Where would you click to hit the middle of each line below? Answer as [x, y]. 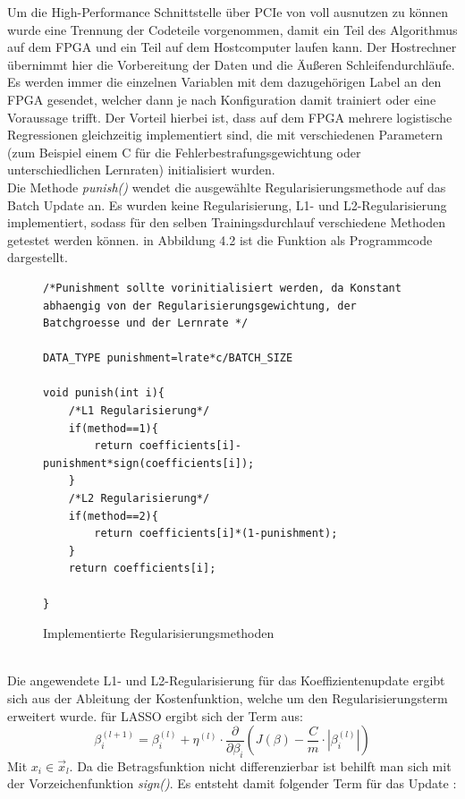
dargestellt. [38, 257]
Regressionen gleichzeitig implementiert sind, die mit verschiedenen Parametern [225, 135]
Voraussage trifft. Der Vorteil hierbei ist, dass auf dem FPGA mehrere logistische [230, 117]
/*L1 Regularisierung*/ [139, 411]
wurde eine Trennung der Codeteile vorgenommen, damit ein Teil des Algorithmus [232, 29]
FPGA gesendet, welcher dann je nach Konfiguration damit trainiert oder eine [222, 99]
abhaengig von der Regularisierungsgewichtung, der [200, 306]
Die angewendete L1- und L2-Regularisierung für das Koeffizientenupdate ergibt [226, 680]
